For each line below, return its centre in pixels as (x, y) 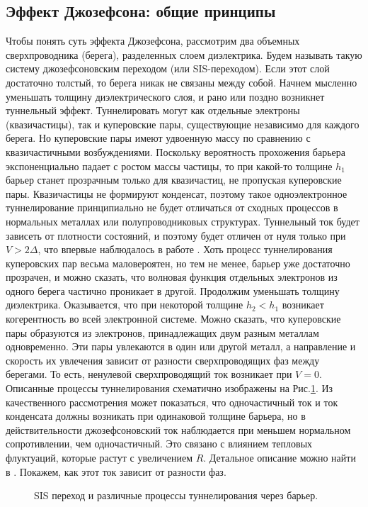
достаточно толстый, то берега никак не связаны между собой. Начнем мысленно (182, 82)
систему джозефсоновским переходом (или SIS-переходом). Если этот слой (168, 68)
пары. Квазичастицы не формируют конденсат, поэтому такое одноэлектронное (177, 193)
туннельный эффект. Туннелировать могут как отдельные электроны (153, 110)
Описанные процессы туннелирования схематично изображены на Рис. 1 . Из (169, 388)
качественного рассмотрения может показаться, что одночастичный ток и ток (172, 402)
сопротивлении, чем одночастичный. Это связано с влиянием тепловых (159, 444)
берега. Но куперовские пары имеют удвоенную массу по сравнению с (158, 138)
